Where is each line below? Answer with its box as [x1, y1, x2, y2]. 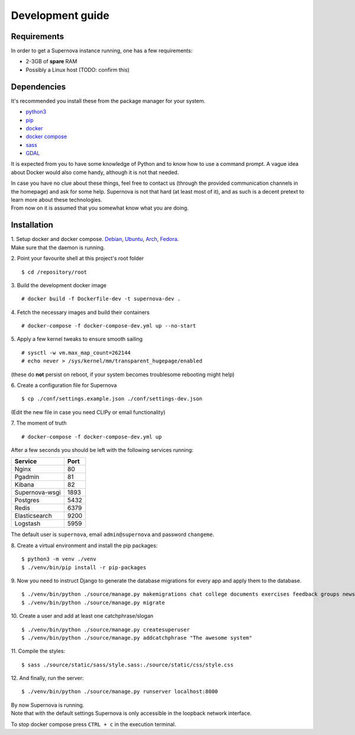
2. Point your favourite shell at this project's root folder [11, 255, 144, 262]
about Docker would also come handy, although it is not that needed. [11, 169, 179, 176]
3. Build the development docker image [11, 281, 106, 288]
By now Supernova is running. [11, 701, 85, 708]
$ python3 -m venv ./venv [21, 556, 97, 563]
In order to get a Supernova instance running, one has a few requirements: [11, 47, 193, 54]
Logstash [14, 519, 41, 528]
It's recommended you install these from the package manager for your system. [11, 97, 206, 104]
